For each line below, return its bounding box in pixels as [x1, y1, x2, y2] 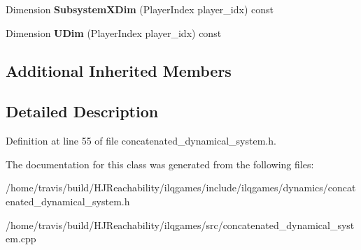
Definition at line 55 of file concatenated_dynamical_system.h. [6, 133, 276, 148]
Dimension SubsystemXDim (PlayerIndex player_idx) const [6, 2, 274, 16]
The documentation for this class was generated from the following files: [6, 156, 314, 171]
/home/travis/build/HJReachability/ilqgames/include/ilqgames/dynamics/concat [6, 180, 356, 195]
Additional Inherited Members [6, 59, 232, 81]
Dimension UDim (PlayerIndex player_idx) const [6, 25, 222, 40]
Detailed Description [6, 101, 159, 122]
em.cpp [6, 231, 36, 246]
